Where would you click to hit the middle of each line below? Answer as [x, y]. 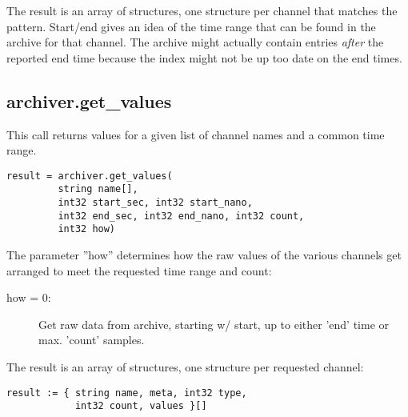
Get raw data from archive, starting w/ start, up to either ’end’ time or [214, 324]
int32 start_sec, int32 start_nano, [155, 203]
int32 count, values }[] [141, 406]
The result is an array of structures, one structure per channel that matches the [202, 10]
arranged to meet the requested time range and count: [139, 270]
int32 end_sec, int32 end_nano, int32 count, [181, 216]
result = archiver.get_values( [90, 176]
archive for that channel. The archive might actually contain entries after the [195, 42]
